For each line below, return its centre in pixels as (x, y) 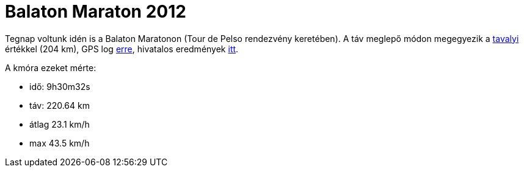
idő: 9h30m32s (60, 86)
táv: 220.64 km (60, 105)
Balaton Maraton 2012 (96, 12)
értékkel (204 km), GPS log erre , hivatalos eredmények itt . (122, 49)
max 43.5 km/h (60, 143)
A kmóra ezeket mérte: (51, 67)
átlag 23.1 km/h (60, 124)
